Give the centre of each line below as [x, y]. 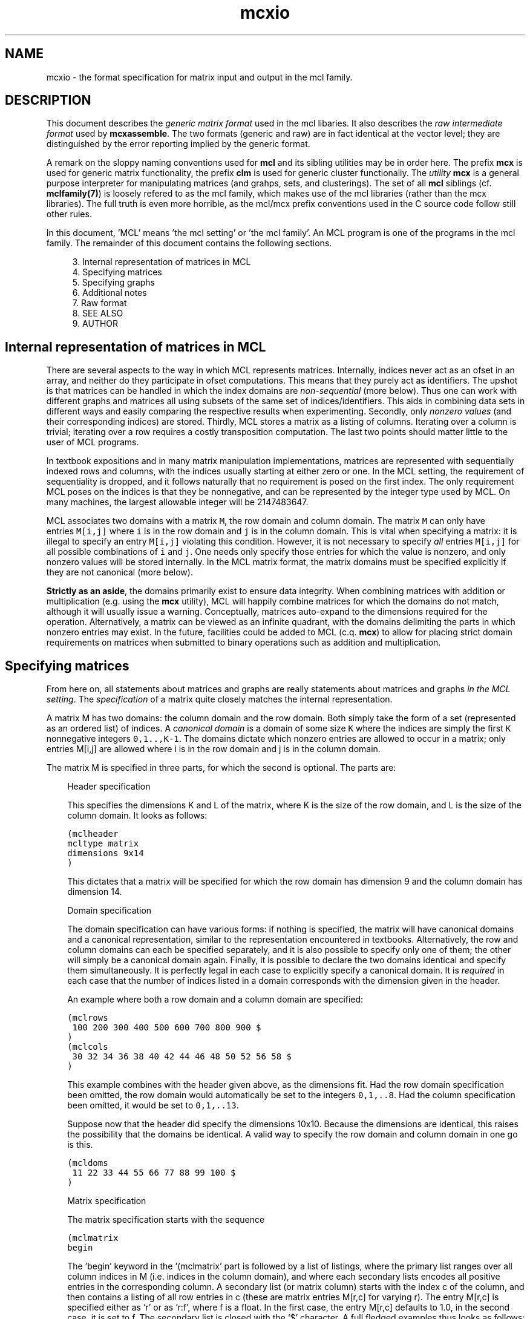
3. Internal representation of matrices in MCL [162, 262]
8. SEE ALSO [98, 313]
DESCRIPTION [48, 100]
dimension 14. [95, 892]
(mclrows [88, 1018]
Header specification [109, 787]
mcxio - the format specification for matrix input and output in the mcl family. [199, 77]
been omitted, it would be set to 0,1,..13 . [153, 1105]
